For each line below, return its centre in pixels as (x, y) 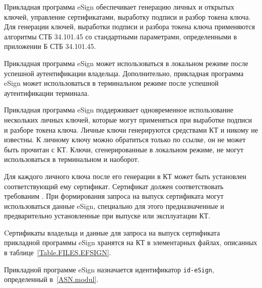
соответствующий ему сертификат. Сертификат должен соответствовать (114, 186)
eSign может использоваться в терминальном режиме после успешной (111, 83)
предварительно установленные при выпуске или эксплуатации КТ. (107, 216)
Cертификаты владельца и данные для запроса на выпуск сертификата (112, 232)
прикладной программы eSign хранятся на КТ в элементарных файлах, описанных (131, 242)
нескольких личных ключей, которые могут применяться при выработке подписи (128, 119)
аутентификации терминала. (47, 93)
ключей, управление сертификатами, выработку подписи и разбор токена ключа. (127, 16)
